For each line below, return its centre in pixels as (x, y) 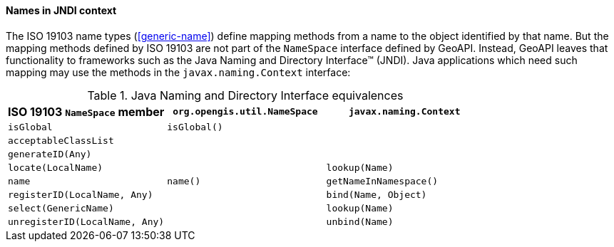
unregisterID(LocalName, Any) (86, 221)
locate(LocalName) (56, 167)
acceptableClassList (61, 140)
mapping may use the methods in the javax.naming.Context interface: (178, 72)
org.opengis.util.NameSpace (245, 112)
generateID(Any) (50, 154)
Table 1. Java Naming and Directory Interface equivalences (245, 95)
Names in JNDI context (61, 10)
